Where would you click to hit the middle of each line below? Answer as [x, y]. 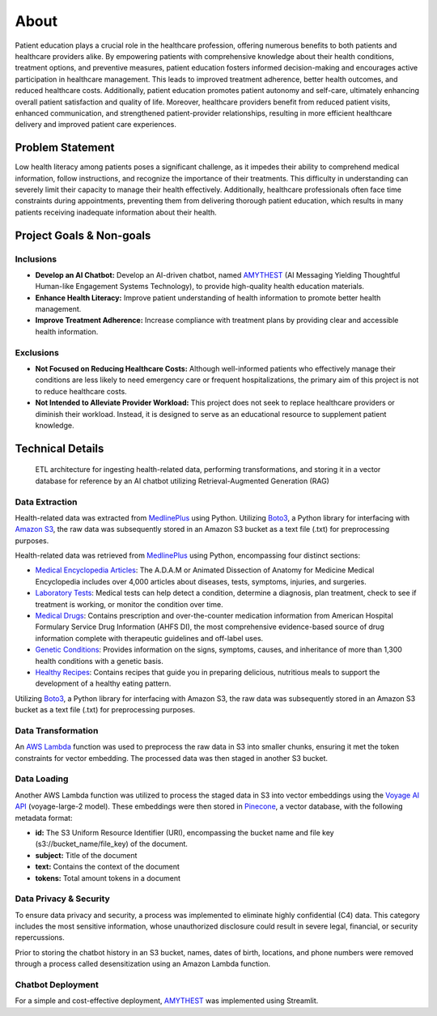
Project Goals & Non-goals [83, 235]
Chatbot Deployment [57, 985]
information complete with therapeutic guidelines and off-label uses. [149, 638]
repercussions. [40, 937]
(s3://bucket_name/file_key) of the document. [111, 844]
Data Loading [42, 779]
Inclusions [36, 259]
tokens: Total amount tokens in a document [108, 878]
